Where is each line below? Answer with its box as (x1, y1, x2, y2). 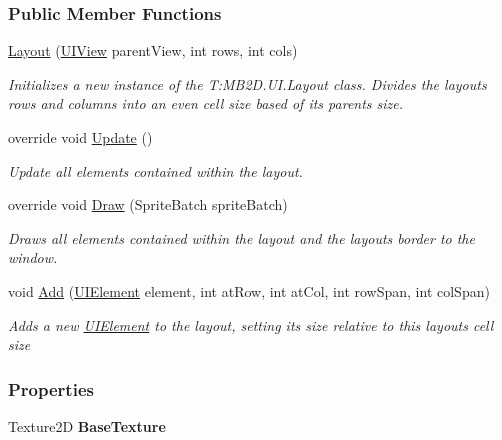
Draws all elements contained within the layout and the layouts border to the (8, 227, 475, 248)
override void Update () (8, 127, 153, 147)
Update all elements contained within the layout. (8, 160, 303, 181)
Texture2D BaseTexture (8, 415, 166, 436)
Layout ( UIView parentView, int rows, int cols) (8, 40, 298, 61)
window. (8, 247, 58, 268)
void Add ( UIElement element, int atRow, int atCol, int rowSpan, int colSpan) (8, 280, 490, 301)
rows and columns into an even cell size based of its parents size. (8, 93, 404, 114)
